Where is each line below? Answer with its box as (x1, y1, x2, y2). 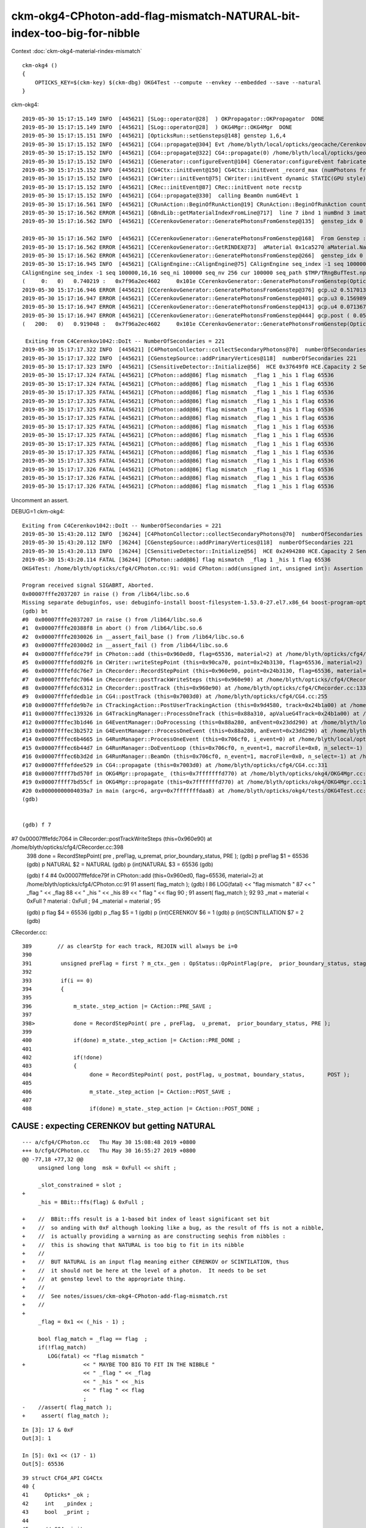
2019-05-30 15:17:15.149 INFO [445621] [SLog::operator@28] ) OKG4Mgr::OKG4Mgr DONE (22, 124, 293, 131)
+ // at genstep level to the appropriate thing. (22, 1276, 186, 1283)
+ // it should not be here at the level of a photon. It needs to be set (22, 1267, 267, 1274)
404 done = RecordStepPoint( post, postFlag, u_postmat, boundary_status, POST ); (22, 1071, 350, 1078)
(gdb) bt (22, 608, 48, 614)
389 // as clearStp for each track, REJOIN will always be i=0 (22, 943, 238, 950)
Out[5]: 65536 (22, 1461, 64, 1467)
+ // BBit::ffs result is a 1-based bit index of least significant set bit (22, 1216, 270, 1222)
